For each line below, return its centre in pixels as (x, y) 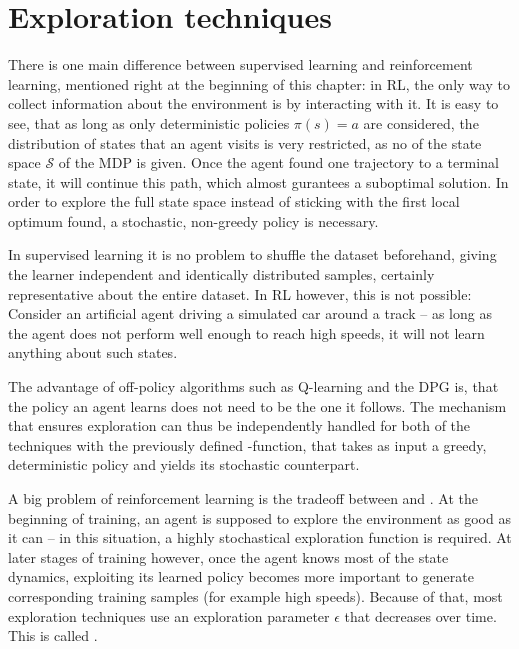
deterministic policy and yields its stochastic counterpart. (184, 464)
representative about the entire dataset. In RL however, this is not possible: (240, 293)
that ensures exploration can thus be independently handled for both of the (239, 425)
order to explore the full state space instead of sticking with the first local (234, 201)
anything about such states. (93, 352)
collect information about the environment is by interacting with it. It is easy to (253, 103)
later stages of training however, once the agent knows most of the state (228, 556)
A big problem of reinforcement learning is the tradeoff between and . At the (243, 498)
